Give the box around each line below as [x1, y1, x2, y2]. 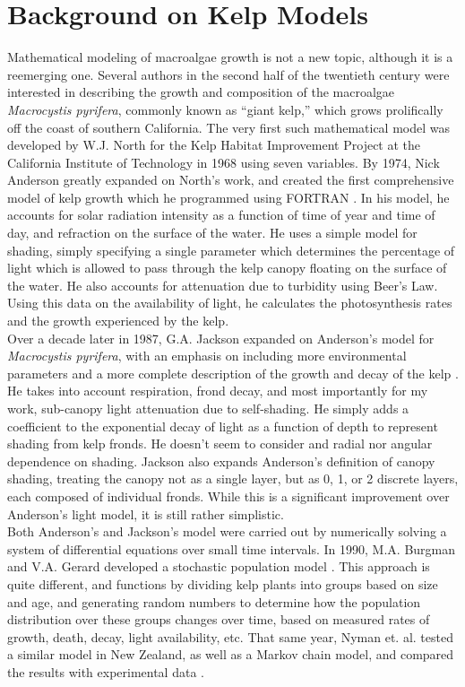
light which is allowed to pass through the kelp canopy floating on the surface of [7, 258, 447, 277]
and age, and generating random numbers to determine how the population [7, 592, 421, 611]
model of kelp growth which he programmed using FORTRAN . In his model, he [7, 187, 450, 206]
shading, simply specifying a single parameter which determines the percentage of [7, 240, 455, 259]
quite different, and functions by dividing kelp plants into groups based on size [7, 574, 438, 593]
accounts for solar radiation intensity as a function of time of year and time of [7, 205, 435, 224]
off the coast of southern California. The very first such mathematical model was [7, 117, 451, 136]
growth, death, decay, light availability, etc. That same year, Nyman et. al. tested [7, 627, 453, 646]
